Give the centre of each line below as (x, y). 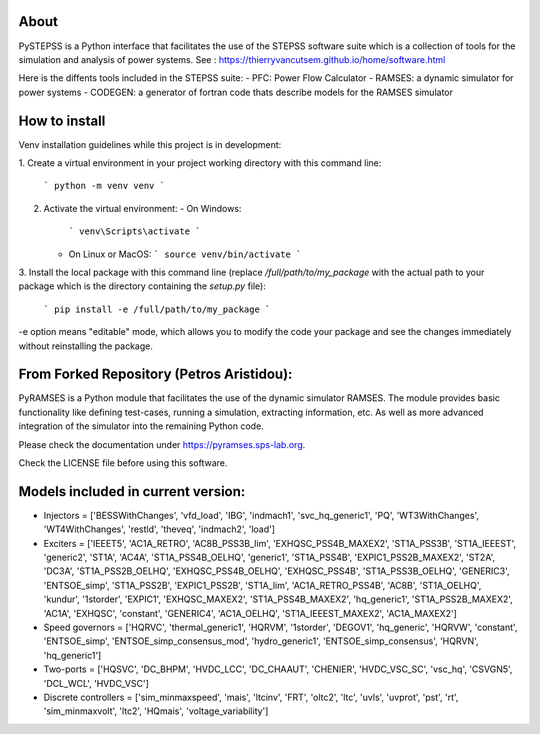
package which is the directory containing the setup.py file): (142, 286)
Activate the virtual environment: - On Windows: (142, 208)
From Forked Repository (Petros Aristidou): (155, 374)
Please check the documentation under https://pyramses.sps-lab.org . (162, 444)
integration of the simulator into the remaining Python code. (141, 426)
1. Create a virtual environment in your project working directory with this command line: (200, 162)
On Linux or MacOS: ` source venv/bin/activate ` (185, 254)
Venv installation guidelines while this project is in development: (150, 144)
